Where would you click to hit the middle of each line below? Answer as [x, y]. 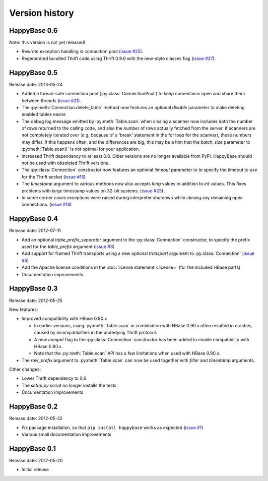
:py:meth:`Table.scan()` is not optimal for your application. [81, 149]
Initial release [35, 470]
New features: [24, 309]
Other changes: [25, 369]
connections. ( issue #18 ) [47, 205]
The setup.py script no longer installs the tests [69, 385]
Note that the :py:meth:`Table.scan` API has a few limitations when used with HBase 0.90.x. [127, 353]
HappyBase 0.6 [33, 30]
